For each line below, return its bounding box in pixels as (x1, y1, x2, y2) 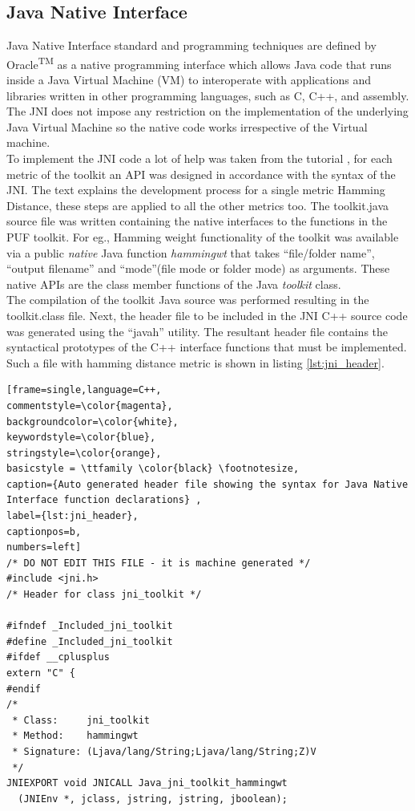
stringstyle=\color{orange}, (6, 447, 162, 459)
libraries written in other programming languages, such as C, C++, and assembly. (6, 87, 409, 103)
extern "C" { (6, 667, 75, 679)
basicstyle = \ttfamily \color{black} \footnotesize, (6, 463, 300, 475)
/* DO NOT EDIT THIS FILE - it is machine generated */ (6, 557, 311, 569)
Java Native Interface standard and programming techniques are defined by (6, 37, 377, 54)
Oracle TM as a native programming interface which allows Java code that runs (6, 53, 392, 72)
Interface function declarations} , (6, 494, 202, 506)
